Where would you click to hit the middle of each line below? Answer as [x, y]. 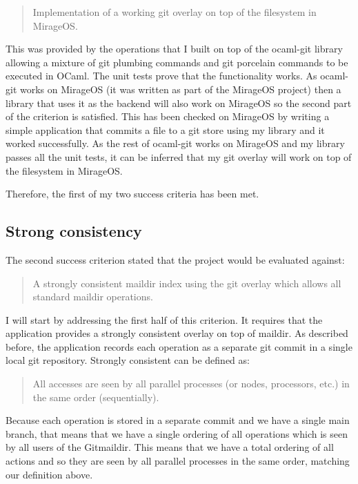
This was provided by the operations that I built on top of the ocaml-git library [174, 49]
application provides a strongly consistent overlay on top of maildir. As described [177, 333]
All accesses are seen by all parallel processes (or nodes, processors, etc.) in [191, 384]
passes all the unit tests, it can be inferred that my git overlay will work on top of [179, 156]
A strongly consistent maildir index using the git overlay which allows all [187, 283]
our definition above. [49, 474]
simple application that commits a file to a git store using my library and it [165, 129]
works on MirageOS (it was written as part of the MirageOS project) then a [180, 89]
